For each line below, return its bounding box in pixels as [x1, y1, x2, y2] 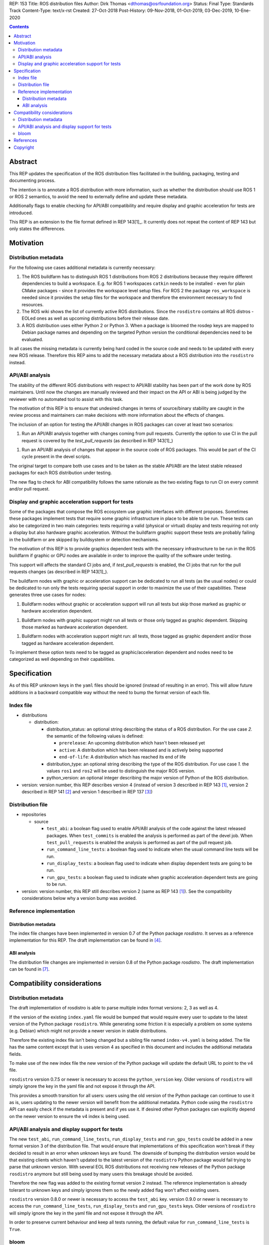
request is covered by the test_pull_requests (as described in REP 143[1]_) [21, 437, 173, 443]
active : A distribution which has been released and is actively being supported [59, 747, 224, 753]
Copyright [13, 144, 34, 150]
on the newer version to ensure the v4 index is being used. [9, 1113, 130, 1119]
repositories [21, 812, 47, 818]
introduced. [9, 210, 33, 216]
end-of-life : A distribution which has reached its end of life [59, 754, 186, 760]
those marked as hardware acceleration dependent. [21, 624, 128, 630]
